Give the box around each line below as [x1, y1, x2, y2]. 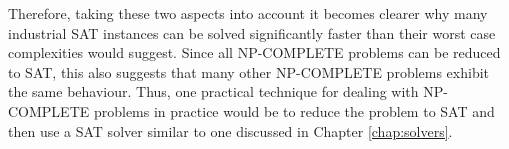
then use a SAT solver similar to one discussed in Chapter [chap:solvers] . [8, 120, 453, 141]
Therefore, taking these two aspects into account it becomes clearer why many [8, 3, 488, 23]
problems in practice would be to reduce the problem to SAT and [93, 100, 495, 121]
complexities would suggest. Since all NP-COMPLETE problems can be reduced [8, 42, 501, 63]
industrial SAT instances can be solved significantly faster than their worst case [8, 22, 496, 43]
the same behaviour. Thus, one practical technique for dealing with [8, 81, 419, 102]
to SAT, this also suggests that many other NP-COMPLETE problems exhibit [8, 61, 490, 82]
